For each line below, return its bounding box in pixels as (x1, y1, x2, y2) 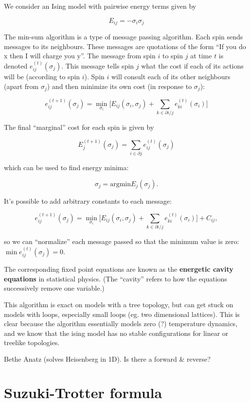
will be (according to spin (4, 71, 80, 82)
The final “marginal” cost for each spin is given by (4, 122, 154, 132)
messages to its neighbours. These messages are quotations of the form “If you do (4, 41, 246, 51)
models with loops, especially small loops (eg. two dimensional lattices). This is (4, 309, 240, 319)
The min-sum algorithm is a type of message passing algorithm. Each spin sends (4, 32, 243, 42)
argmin (110, 180, 131, 188)
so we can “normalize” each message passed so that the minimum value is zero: (4, 236, 239, 246)
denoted (4, 60, 28, 70)
